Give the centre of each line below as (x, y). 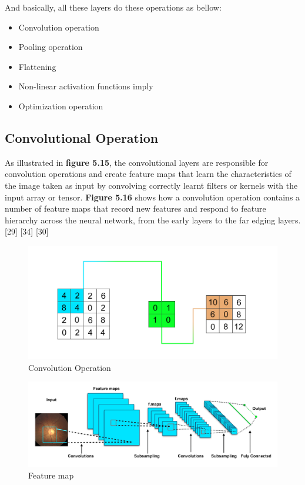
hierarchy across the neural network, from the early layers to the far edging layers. (153, 220)
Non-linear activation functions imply (86, 86)
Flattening (37, 66)
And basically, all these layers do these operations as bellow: (113, 7)
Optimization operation (61, 106)
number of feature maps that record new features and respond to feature (135, 208)
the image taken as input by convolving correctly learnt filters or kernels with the (151, 185)
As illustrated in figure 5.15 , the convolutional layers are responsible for (137, 162)
